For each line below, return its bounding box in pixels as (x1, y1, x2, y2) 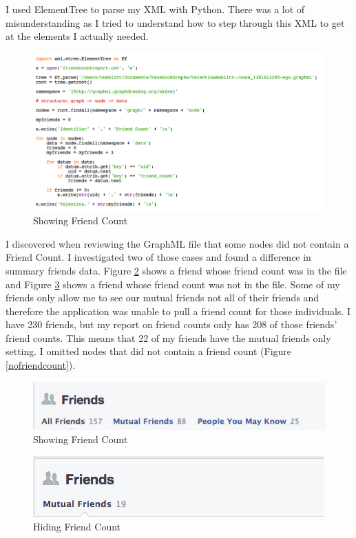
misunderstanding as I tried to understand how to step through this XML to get (6, 15, 345, 30)
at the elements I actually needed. (6, 29, 149, 43)
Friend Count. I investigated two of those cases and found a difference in (6, 250, 311, 264)
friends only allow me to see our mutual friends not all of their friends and (6, 290, 320, 305)
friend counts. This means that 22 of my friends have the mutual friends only (6, 330, 331, 345)
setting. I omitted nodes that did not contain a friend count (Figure (6, 344, 292, 358)
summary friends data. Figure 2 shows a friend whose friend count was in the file (6, 263, 347, 277)
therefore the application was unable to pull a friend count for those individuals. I (6, 303, 350, 318)
